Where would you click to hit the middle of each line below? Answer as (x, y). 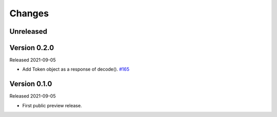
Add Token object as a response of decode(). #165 (76, 69)
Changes (29, 13)
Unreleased (28, 31)
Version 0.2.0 (32, 48)
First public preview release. (52, 105)
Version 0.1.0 (31, 84)
